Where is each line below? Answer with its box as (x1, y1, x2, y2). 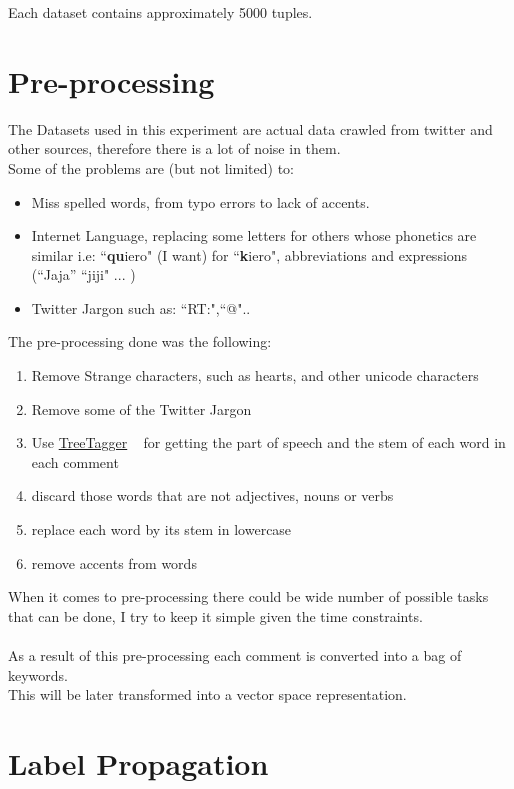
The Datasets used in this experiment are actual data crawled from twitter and (8, 118, 493, 139)
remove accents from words (31, 552, 197, 573)
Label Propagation (8, 742, 269, 783)
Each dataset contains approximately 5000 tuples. (8, 2, 313, 22)
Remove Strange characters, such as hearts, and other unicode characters (31, 365, 479, 386)
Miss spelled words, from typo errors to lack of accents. (31, 191, 370, 212)
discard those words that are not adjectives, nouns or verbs (31, 485, 394, 506)
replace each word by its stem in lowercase (31, 519, 292, 540)
